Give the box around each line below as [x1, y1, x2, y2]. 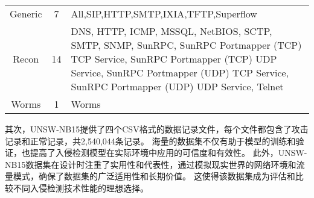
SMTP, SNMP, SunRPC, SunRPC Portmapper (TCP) [71, 38, 302, 52]
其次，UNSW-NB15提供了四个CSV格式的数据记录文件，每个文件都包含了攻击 [5, 123, 309, 135]
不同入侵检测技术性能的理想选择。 [13, 181, 149, 194]
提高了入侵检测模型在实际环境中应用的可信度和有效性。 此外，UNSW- [30, 146, 307, 159]
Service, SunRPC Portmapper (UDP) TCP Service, [71, 66, 289, 79]
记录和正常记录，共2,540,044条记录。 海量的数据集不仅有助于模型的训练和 [5, 134, 296, 147]
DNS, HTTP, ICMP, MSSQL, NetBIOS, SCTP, [71, 24, 272, 38]
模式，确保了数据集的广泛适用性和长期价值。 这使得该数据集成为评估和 [13, 170, 295, 182]
